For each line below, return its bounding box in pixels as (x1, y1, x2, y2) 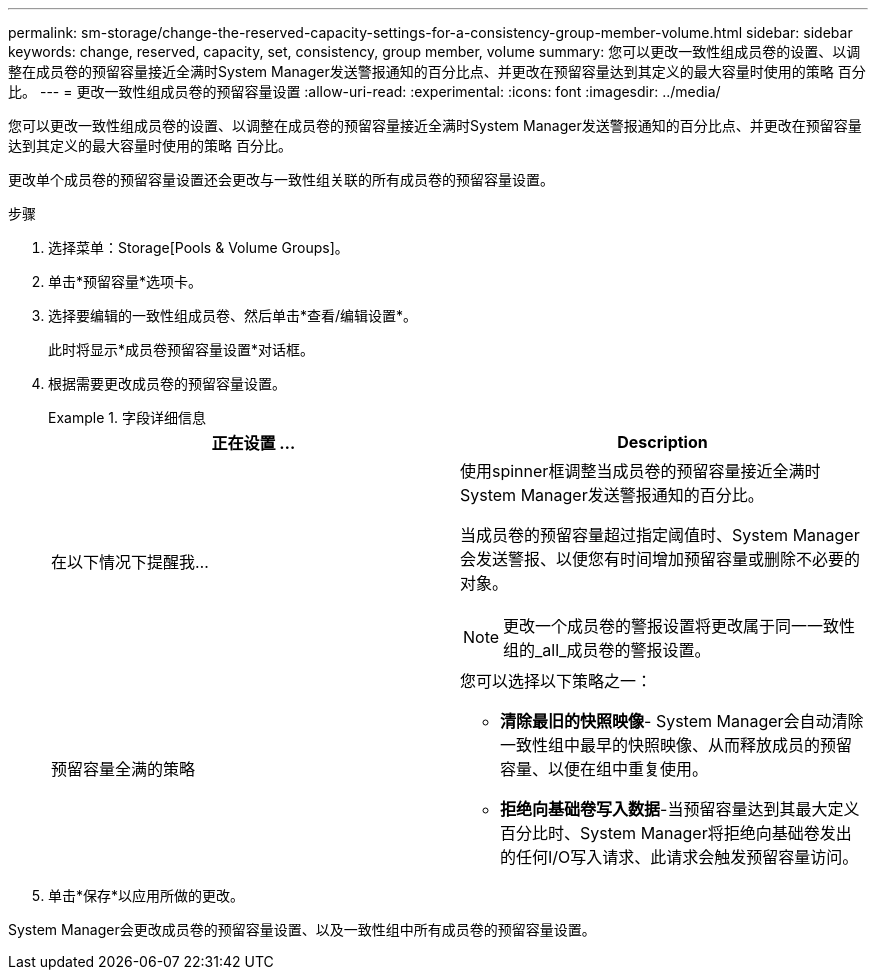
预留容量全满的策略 (51, 759, 196, 779)
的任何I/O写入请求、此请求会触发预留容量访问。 (500, 847, 859, 867)
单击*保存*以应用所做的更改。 (48, 887, 245, 904)
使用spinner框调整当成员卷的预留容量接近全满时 (460, 461, 821, 481)
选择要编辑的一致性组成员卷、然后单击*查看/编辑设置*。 (48, 307, 418, 324)
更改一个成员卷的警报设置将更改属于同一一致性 (503, 616, 856, 636)
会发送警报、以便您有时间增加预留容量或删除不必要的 (460, 549, 861, 569)
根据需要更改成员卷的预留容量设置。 (48, 375, 286, 392)
